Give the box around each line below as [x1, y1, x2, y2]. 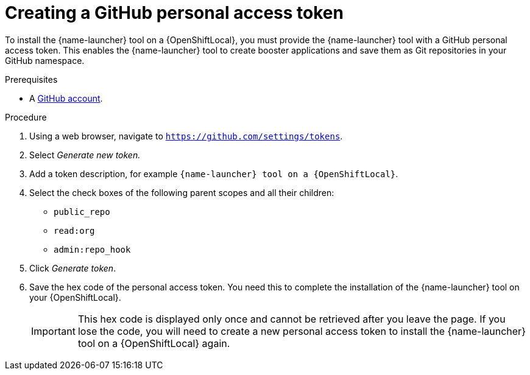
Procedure [5, 111, 47, 122]
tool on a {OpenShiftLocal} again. [77, 337, 230, 349]
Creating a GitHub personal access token [5, 2, 344, 23]
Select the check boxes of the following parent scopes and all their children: [29, 187, 334, 198]
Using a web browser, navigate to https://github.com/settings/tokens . [29, 130, 343, 141]
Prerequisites [5, 74, 58, 85]
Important [31, 324, 76, 337]
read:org [54, 225, 95, 236]
